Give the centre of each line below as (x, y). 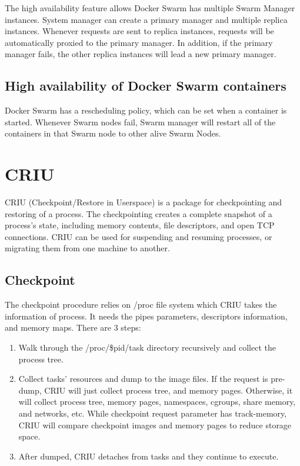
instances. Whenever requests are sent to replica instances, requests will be (139, 31)
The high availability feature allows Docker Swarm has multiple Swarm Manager (150, 8)
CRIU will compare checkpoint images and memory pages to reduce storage (155, 425)
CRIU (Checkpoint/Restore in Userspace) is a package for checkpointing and (143, 202)
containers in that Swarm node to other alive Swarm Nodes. (113, 133)
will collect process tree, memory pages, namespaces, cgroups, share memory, (157, 402)
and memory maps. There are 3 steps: (73, 327)
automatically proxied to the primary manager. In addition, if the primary (139, 42)
